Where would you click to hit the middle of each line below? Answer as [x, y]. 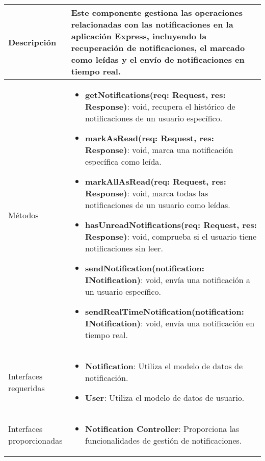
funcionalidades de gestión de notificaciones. [163, 440]
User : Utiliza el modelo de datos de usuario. [165, 398]
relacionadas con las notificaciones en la [152, 24]
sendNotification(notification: [144, 268]
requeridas [26, 388]
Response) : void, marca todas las [147, 193]
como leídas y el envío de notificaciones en [158, 59]
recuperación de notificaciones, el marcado [158, 48]
